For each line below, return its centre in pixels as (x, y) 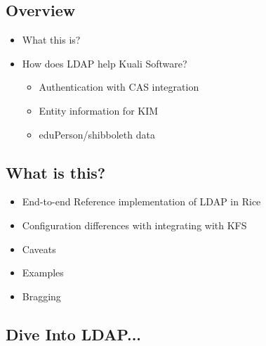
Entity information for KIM (99, 110)
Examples (43, 273)
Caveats (39, 249)
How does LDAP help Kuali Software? (105, 63)
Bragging (41, 296)
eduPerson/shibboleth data (97, 134)
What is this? (56, 172)
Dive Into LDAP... (74, 334)
